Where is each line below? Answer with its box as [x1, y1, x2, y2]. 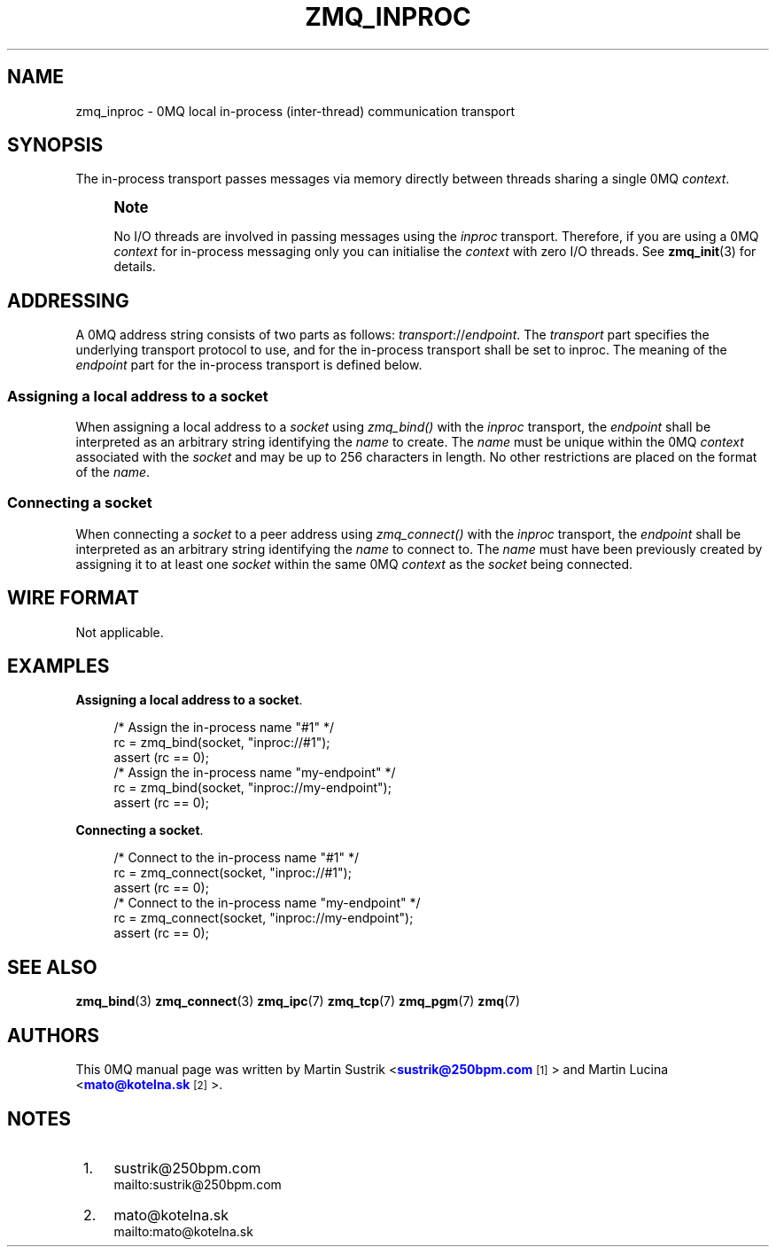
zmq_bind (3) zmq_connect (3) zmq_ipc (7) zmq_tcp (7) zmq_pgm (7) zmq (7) [75, 993, 521, 1009]
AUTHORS [7, 1024, 100, 1047]
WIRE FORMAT [7, 587, 139, 610]
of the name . [75, 464, 151, 480]
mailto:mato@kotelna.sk [113, 1224, 253, 1239]
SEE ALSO [7, 955, 97, 978]
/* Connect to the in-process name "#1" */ [113, 850, 360, 866]
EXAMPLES [7, 655, 110, 678]
